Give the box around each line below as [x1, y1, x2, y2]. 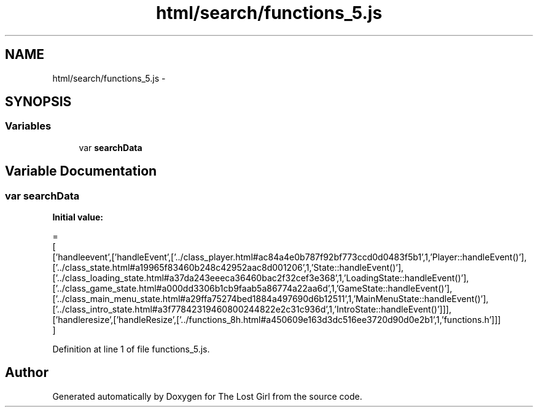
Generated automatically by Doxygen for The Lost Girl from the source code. [52, 391, 362, 402]
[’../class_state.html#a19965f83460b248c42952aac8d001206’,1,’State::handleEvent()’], [52, 262, 404, 273]
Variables [5, 120, 52, 133]
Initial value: [52, 212, 103, 223]
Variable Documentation [5, 163, 157, 179]
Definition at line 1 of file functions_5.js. [52, 344, 210, 355]
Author [5, 365, 49, 381]
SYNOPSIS [5, 94, 72, 110]
